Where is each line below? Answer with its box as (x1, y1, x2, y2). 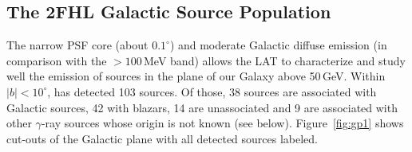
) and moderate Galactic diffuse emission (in (169, 37, 387, 53)
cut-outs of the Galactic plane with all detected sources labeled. (6, 130, 319, 146)
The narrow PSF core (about (6, 37, 149, 53)
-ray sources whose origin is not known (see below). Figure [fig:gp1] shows (41, 115, 404, 131)
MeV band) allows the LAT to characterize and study (144, 52, 406, 68)
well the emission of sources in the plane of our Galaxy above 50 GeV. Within (6, 68, 386, 84)
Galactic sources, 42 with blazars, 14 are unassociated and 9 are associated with (6, 99, 398, 115)
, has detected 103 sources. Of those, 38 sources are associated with (47, 83, 377, 99)
